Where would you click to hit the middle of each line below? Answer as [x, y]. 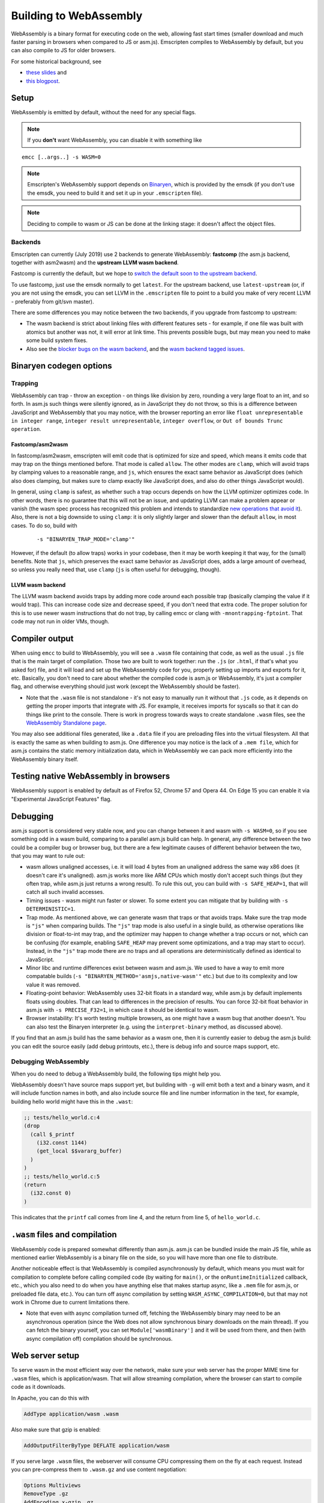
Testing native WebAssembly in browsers [91, 776]
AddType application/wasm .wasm [71, 1414]
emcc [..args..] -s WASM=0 [61, 157]
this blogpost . [43, 81]
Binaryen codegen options [61, 366]
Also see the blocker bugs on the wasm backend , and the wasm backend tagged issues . [136, 349]
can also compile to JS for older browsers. [64, 51]
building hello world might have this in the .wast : [72, 1101]
